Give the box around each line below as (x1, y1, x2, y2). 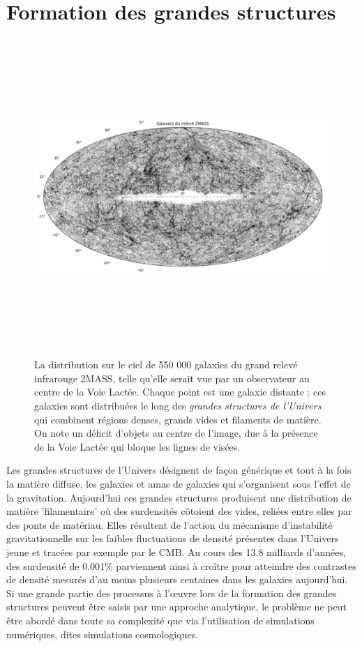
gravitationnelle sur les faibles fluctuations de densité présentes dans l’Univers (6, 531, 339, 546)
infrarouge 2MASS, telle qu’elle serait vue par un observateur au (34, 370, 310, 385)
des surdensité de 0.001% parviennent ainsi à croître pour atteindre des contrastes (6, 558, 356, 573)
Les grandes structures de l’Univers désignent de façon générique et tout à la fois (6, 463, 352, 477)
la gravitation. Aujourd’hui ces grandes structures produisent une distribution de (6, 490, 352, 504)
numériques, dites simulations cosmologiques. (6, 626, 199, 641)
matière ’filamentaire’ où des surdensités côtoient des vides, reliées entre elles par (6, 504, 352, 518)
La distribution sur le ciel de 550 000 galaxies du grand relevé (34, 357, 298, 372)
